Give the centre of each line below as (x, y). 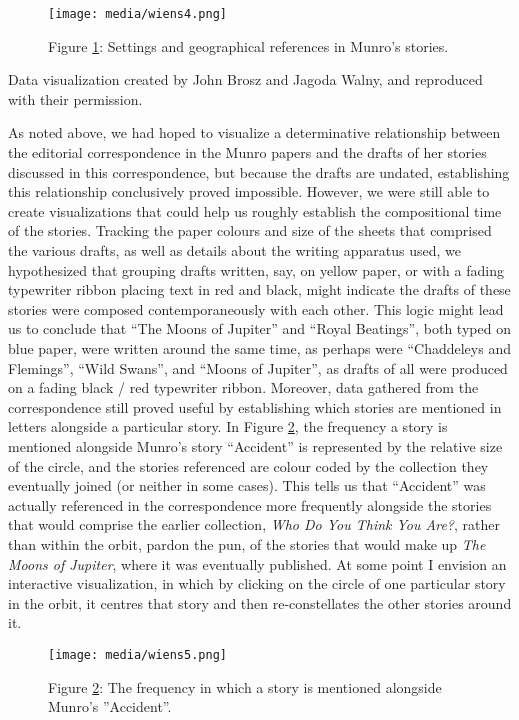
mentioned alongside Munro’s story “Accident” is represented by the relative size (255, 445)
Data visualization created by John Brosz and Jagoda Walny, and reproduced (245, 79)
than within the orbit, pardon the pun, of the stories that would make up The (247, 543)
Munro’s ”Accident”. (110, 706)
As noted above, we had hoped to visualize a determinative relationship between (254, 132)
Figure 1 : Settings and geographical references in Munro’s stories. (248, 45)
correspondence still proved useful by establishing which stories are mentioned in (255, 406)
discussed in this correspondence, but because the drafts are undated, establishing (259, 171)
